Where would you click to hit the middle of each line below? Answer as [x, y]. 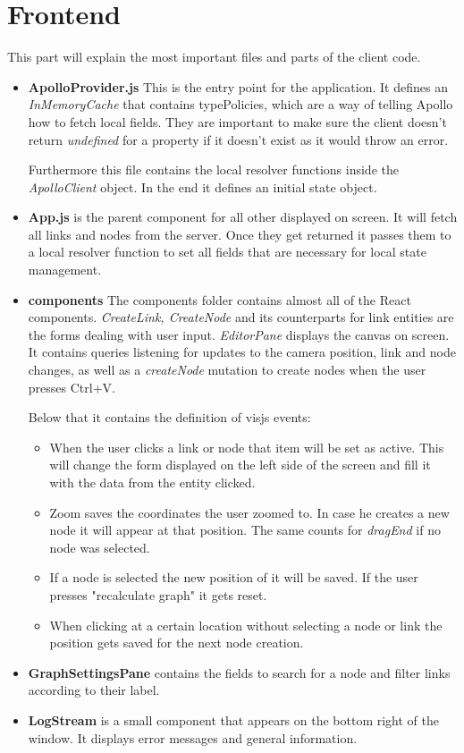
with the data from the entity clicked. [152, 482]
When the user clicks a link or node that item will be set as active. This [247, 447]
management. [65, 270]
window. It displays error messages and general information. [193, 737]
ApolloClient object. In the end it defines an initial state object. [202, 186]
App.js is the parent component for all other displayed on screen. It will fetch [243, 217]
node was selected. [100, 547]
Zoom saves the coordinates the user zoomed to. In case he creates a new [249, 512]
